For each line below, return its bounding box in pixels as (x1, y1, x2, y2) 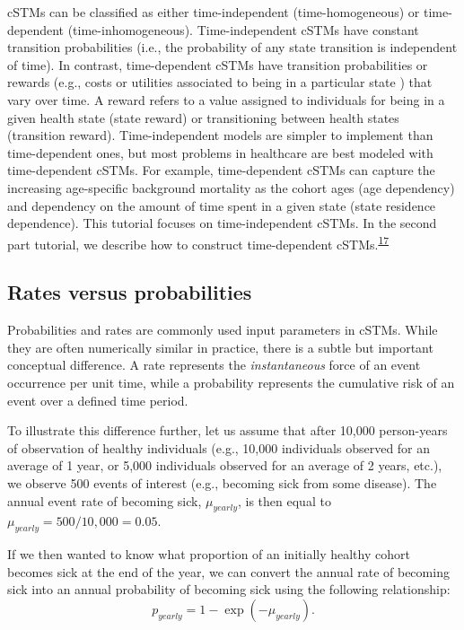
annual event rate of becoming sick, (7, 491, 202, 510)
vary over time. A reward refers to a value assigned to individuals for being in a (7, 90, 445, 109)
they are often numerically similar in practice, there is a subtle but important (7, 337, 433, 356)
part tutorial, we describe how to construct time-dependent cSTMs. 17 (7, 232, 390, 253)
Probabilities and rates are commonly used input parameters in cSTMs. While (7, 320, 438, 339)
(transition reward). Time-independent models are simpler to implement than (7, 126, 433, 144)
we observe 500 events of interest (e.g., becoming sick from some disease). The (7, 473, 437, 492)
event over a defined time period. (7, 390, 188, 409)
